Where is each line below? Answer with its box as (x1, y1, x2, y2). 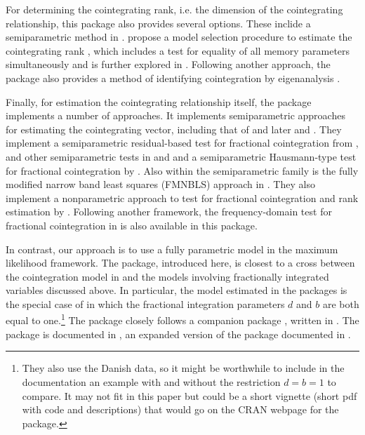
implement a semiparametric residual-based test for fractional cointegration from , (6, 135, 359, 150)
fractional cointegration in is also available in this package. (6, 217, 258, 232)
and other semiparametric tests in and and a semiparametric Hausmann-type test (6, 149, 357, 163)
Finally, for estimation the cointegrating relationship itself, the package (6, 94, 312, 109)
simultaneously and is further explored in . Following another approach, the (6, 57, 331, 72)
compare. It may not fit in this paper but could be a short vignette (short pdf (22, 388, 357, 403)
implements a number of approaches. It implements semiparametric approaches (6, 108, 345, 123)
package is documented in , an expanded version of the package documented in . (6, 326, 351, 341)
